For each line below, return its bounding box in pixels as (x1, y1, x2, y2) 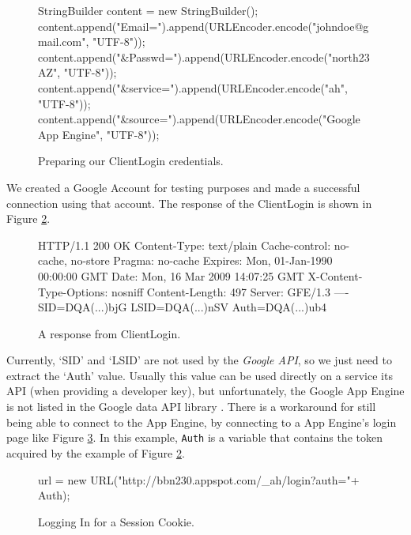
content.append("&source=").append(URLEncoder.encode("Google (38, 111, 360, 127)
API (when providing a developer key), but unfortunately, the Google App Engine (6, 382, 405, 399)
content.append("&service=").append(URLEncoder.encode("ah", (38, 79, 348, 96)
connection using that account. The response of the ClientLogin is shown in (6, 194, 372, 211)
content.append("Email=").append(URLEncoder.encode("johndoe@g (38, 17, 369, 34)
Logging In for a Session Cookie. (38, 513, 194, 529)
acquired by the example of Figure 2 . (6, 444, 185, 461)
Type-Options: (38, 283, 108, 300)
